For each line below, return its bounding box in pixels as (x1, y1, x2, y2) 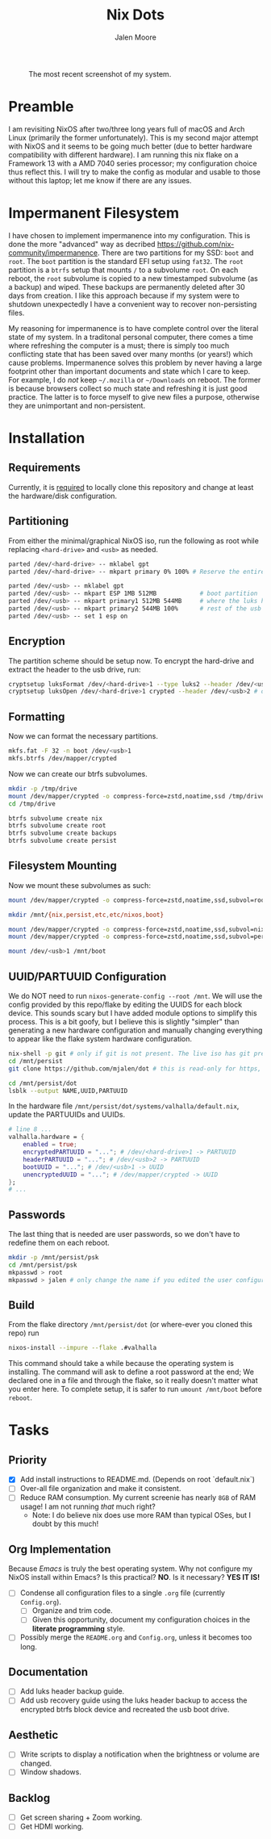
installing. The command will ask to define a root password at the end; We (8, 1367, 254, 1377)
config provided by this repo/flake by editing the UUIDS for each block (8, 999, 243, 1009)
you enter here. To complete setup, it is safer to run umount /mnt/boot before (8, 1384, 262, 1394)
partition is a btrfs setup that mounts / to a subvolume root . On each (8, 265, 239, 274)
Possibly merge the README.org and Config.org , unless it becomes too (19, 1632, 252, 1642)
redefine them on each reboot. (8, 1238, 110, 1248)
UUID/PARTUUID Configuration (8, 970, 167, 983)
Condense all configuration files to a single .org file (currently (19, 1588, 226, 1598)
